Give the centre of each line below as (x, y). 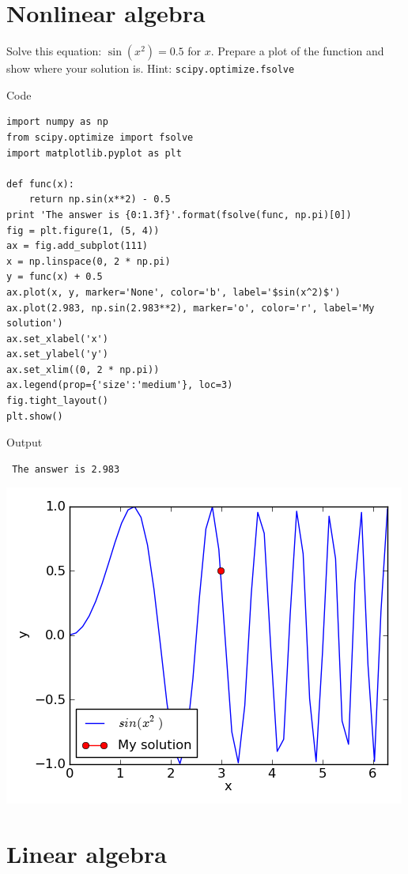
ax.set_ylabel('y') (57, 354)
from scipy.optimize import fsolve (100, 137)
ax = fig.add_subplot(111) (77, 246)
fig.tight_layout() (57, 401)
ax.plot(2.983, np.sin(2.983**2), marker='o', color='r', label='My (191, 308)
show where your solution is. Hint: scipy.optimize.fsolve (151, 68)
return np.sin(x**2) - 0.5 (100, 200)
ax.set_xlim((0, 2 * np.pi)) (83, 369)
